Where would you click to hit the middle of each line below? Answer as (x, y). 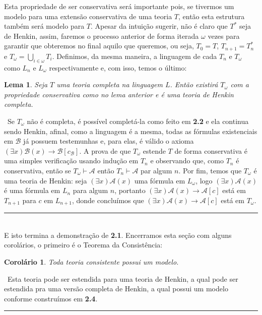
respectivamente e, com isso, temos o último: (118, 67)
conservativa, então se (38, 170)
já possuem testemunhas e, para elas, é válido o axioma (109, 141)
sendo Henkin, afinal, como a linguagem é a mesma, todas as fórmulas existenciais (131, 131)
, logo (204, 180)
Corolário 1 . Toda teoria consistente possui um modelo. (91, 261)
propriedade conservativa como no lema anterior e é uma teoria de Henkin (119, 94)
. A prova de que (105, 150)
